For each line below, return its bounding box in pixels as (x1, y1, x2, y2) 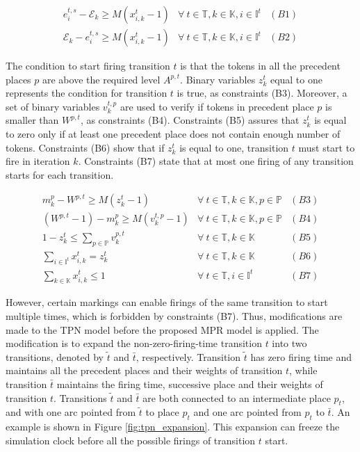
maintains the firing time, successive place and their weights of (56, 376, 323, 391)
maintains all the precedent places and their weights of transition (6, 363, 283, 378)
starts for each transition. (6, 167, 114, 181)
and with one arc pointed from (6, 405, 136, 419)
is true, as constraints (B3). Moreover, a (177, 86, 347, 100)
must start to (298, 140, 355, 154)
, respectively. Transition (136, 349, 241, 364)
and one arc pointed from (193, 405, 302, 419)
